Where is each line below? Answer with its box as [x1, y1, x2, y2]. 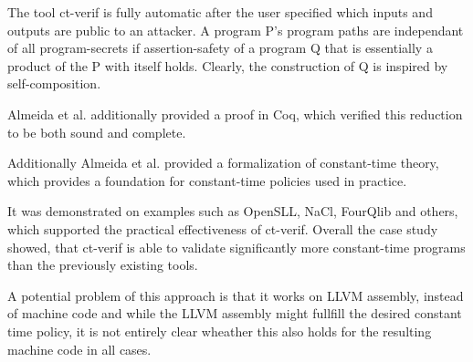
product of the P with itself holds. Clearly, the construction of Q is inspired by [7, 56, 448, 75]
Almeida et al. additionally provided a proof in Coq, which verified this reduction [7, 104, 463, 123]
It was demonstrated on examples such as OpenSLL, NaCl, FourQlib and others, [7, 202, 458, 221]
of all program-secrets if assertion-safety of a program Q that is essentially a [7, 38, 433, 57]
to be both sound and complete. [7, 122, 186, 141]
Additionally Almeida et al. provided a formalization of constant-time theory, [7, 153, 439, 172]
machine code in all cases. [7, 339, 152, 358]
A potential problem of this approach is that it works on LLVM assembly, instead [7, 285, 464, 305]
